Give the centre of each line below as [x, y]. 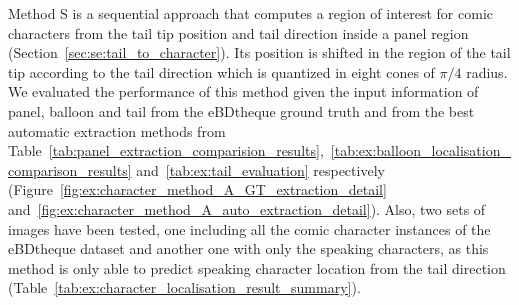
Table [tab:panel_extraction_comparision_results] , [166, 150]
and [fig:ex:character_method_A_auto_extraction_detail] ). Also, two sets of [247, 208]
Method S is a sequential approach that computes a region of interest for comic [251, 13]
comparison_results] [70, 169]
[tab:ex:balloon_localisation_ [420, 150]
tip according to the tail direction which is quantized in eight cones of [221, 71]
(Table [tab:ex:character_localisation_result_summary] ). [184, 287]
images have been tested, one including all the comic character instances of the [249, 228]
